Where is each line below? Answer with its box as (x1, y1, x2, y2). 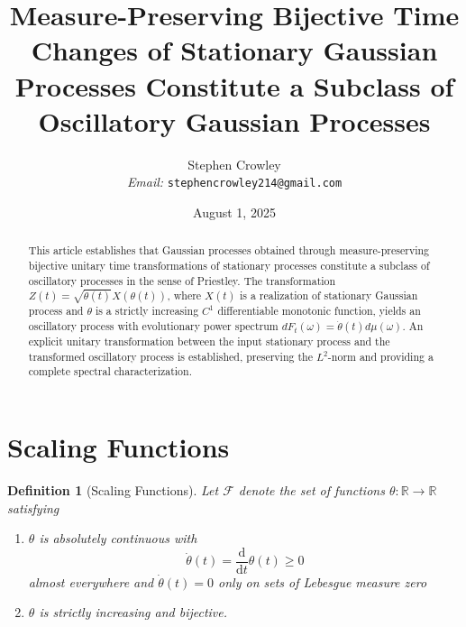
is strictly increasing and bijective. (39, 603, 228, 622)
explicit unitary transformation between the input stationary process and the (28, 334, 390, 349)
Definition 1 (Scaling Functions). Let (7, 480, 219, 499)
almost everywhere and (28, 572, 154, 591)
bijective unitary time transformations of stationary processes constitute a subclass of (28, 257, 430, 272)
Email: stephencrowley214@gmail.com (126, 172, 343, 191)
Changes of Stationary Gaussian (31, 32, 438, 69)
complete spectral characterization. (28, 364, 192, 379)
